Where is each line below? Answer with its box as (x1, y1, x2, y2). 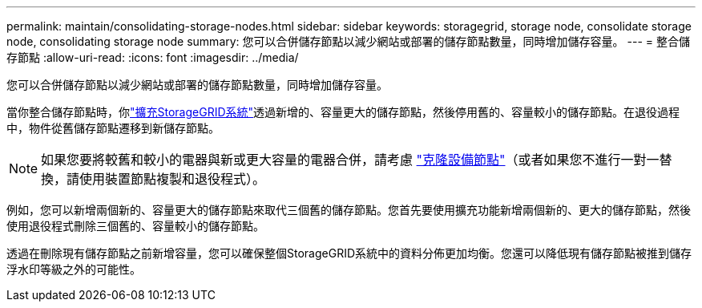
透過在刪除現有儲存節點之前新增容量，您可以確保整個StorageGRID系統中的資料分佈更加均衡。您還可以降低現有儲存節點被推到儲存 (6, 246, 692, 260)
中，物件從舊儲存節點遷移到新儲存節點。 (6, 121, 220, 135)
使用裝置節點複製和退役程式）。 (79, 171, 266, 187)
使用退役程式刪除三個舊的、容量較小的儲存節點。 (6, 219, 264, 233)
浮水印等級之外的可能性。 (6, 262, 141, 276)
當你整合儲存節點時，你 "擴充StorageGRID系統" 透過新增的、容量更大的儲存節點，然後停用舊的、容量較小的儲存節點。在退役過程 (6, 105, 680, 119)
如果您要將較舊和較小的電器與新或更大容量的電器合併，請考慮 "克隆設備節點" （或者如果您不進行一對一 (41, 152, 660, 168)
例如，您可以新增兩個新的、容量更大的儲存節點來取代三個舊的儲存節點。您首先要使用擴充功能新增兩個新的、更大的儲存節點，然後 (6, 203, 691, 217)
